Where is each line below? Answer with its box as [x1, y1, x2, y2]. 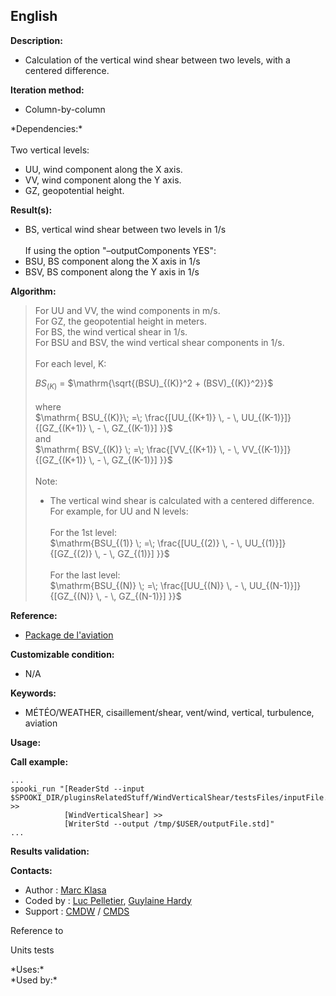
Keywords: [10, 687, 57, 699]
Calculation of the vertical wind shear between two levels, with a [24, 54, 291, 66]
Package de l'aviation [24, 629, 114, 641]
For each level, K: [34, 357, 107, 369]
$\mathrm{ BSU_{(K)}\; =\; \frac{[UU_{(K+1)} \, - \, [34, 411, 240, 423]
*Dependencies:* [10, 122, 83, 134]
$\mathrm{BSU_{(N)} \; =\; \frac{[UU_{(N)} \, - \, [49, 579, 247, 591]
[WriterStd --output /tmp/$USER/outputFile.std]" [63, 819, 275, 829]
